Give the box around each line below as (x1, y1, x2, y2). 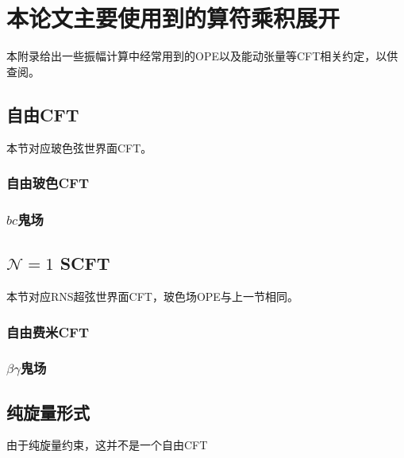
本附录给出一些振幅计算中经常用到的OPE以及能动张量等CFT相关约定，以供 (6, 48, 398, 64)
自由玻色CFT (6, 173, 89, 193)
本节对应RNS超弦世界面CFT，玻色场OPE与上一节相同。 (6, 288, 298, 304)
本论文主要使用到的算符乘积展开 (6, 2, 341, 34)
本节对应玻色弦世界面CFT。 (6, 139, 152, 156)
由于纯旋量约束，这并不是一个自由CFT (6, 437, 208, 453)
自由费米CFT (6, 321, 89, 341)
